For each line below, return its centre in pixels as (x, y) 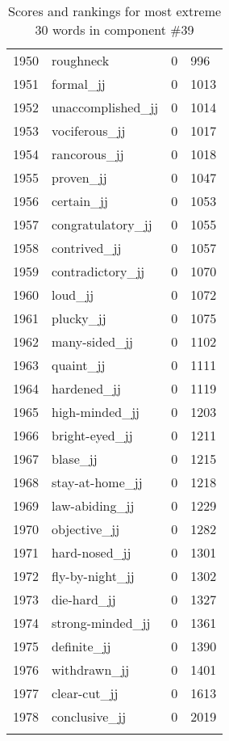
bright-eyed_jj (92, 435)
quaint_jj (79, 365)
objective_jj (86, 529)
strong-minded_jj (101, 623)
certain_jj (80, 201)
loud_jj (73, 295)
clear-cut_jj (85, 693)
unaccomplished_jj (105, 107)
